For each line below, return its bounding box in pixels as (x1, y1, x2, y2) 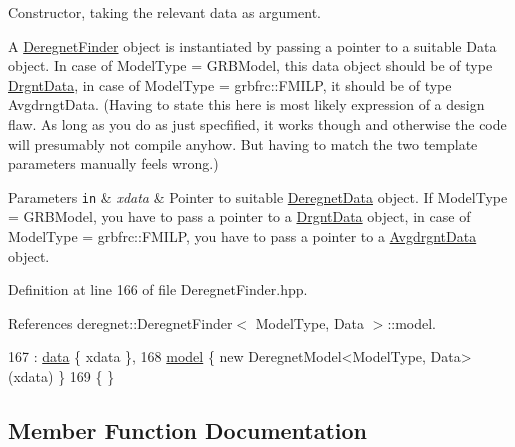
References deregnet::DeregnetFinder (8, 312, 233, 333)
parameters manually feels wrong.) (8, 153, 219, 174)
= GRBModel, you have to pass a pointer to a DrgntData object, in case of (8, 206, 471, 227)
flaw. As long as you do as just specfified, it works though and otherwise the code (8, 113, 507, 134)
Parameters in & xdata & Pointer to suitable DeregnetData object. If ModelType (8, 186, 508, 207)
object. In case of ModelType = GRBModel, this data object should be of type (8, 55, 493, 76)
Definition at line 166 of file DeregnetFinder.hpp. (8, 279, 308, 300)
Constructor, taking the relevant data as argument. (8, 2, 321, 22)
